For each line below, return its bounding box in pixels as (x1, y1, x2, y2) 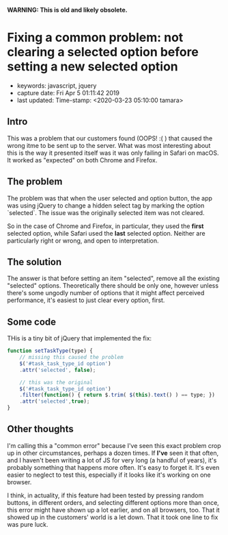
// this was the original (19, 379, 94, 386)
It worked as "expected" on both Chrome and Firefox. (7, 155, 158, 164)
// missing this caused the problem (19, 354, 124, 361)
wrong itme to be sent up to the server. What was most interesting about (7, 141, 211, 149)
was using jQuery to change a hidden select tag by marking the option (7, 201, 205, 210)
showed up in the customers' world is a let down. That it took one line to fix (7, 513, 218, 521)
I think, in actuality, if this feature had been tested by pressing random (7, 491, 204, 499)
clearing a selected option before (7, 45, 199, 60)
